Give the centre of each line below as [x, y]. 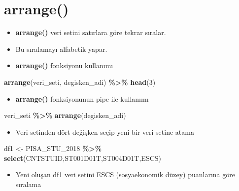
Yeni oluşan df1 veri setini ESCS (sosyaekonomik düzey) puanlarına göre [125, 174]
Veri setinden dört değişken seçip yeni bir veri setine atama [105, 132]
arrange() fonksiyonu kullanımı [64, 65]
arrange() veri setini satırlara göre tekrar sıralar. [91, 32]
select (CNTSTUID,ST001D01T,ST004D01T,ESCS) [83, 158]
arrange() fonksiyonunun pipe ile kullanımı [82, 98]
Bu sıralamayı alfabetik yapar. [61, 49]
